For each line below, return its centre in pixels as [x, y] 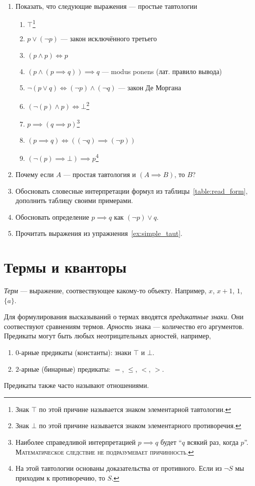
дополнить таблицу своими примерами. [74, 200]
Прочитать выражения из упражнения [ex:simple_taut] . [99, 233]
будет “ [171, 442]
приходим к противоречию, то [60, 477]
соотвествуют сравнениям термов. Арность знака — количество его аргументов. [124, 326]
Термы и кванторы [65, 267]
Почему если [35, 174]
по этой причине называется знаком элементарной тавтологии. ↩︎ [135, 409]
